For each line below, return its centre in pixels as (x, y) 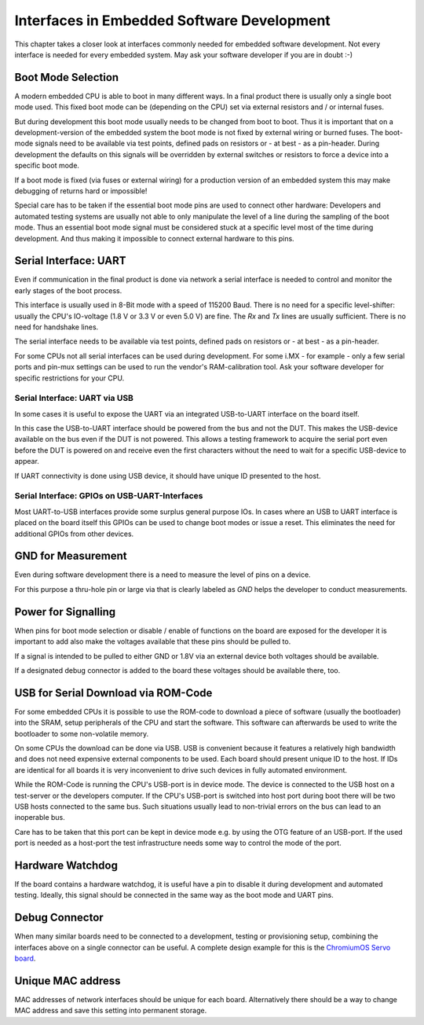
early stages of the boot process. (68, 290)
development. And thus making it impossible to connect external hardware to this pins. (154, 238)
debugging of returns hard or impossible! (81, 191)
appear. (27, 461)
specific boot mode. (47, 166)
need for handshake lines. (57, 327)
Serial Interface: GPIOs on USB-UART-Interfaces (109, 496)
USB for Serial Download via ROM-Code (113, 693)
